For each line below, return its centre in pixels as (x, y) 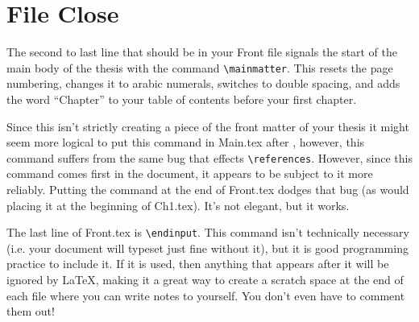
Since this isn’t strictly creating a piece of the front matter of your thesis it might (208, 126)
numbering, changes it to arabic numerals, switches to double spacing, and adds (203, 83)
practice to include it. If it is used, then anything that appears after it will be (198, 264)
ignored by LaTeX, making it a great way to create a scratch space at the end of (205, 280)
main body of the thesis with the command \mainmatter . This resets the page (200, 67)
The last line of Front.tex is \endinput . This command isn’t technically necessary (208, 232)
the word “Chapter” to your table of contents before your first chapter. (182, 99)
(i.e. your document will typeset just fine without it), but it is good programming (207, 248)
